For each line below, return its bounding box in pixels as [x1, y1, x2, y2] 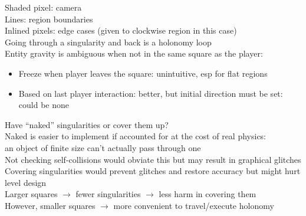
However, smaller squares [5, 199, 96, 211]
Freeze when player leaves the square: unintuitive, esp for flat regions [18, 67, 268, 79]
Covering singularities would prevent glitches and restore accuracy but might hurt [5, 165, 301, 177]
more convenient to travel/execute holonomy [113, 199, 274, 211]
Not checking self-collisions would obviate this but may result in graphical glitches [5, 153, 301, 165]
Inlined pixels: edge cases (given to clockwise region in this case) [5, 24, 237, 37]
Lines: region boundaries [5, 12, 93, 25]
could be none [18, 99, 69, 111]
